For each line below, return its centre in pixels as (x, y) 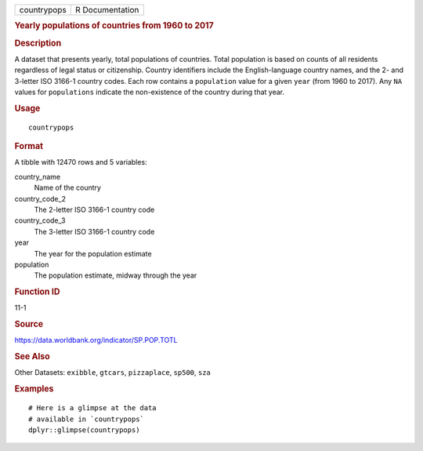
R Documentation (107, 10)
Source (29, 324)
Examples (34, 389)
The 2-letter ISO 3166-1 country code (94, 209)
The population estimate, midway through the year (116, 275)
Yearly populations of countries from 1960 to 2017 (114, 26)
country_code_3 (40, 220)
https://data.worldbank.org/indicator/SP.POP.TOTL (96, 340)
